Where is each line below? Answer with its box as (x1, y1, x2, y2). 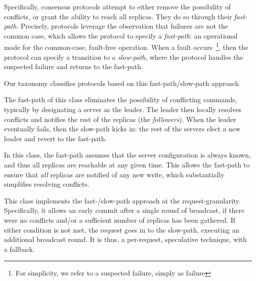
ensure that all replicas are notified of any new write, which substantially (4, 169, 224, 179)
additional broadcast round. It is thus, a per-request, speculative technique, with (4, 234, 247, 244)
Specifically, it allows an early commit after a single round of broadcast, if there (4, 205, 245, 215)
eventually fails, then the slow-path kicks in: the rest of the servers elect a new (4, 123, 241, 134)
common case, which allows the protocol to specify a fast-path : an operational (4, 30, 238, 40)
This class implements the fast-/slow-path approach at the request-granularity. (4, 195, 241, 205)
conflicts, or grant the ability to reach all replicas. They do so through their (4, 11, 232, 21)
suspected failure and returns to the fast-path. (4, 61, 143, 72)
